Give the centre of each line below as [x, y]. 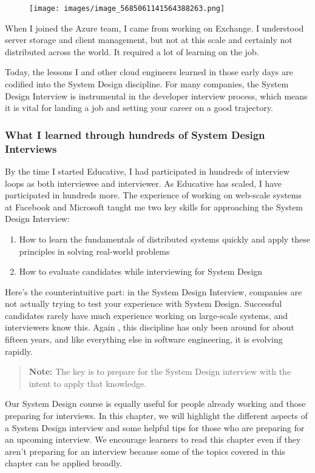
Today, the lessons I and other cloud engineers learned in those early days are [149, 72]
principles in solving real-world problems [94, 251]
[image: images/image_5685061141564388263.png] [127, 8]
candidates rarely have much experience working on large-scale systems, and [147, 315]
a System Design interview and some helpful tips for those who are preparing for [155, 427]
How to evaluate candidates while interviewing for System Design [141, 271]
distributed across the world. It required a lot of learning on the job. [132, 51]
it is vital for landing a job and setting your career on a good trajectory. [139, 108]
